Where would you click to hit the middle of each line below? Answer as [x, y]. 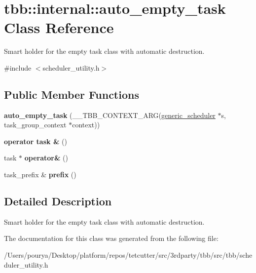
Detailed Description [58, 201]
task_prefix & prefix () [40, 175]
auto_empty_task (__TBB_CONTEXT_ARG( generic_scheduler [110, 115]
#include [18, 67]
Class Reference [59, 27]
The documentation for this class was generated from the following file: [111, 238]
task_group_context [35, 125]
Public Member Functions [72, 94]
